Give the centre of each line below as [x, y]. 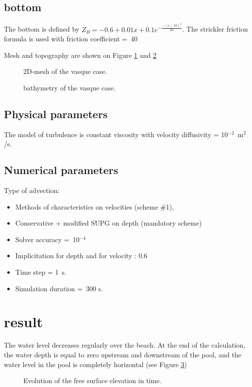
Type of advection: [32, 190]
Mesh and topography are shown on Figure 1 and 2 [80, 55]
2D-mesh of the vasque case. [65, 71]
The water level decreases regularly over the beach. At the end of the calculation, [125, 345]
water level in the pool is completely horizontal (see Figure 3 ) [95, 364]
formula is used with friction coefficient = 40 [71, 39]
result [24, 322]
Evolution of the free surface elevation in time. [92, 380]
